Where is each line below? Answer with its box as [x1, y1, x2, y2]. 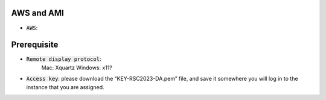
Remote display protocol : [26, 55, 101, 63]
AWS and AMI [11, 8, 65, 18]
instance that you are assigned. [26, 83, 105, 90]
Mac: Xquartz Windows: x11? [41, 64, 113, 71]
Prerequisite [11, 40, 59, 50]
